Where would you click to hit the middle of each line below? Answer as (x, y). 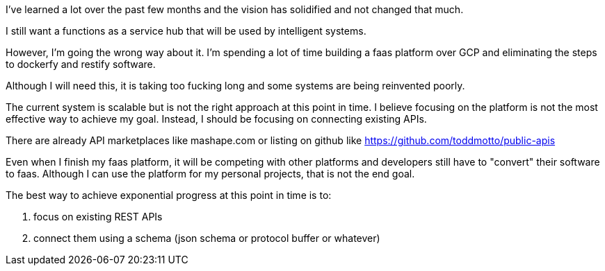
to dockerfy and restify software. (81, 64)
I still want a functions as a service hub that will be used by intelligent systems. (186, 31)
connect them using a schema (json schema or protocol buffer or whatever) (207, 238)
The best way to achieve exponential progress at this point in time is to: (169, 195)
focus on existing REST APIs (98, 217)
